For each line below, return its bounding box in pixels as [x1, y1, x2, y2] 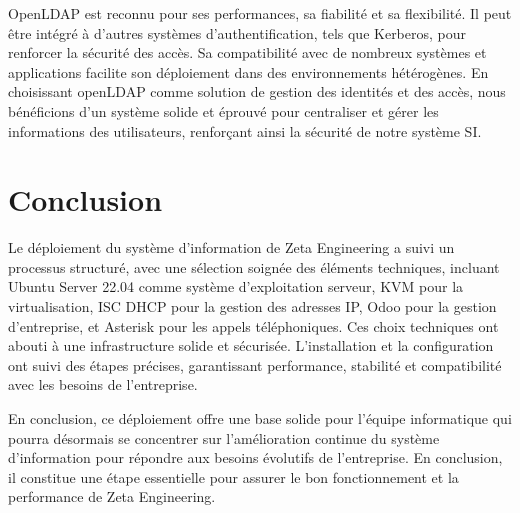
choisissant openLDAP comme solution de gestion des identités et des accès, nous [8, 81, 506, 102]
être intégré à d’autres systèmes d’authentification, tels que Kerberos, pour [8, 22, 467, 43]
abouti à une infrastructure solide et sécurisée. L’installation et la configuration [8, 335, 494, 356]
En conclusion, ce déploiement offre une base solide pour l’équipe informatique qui [8, 408, 512, 429]
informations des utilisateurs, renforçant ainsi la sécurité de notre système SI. [8, 120, 482, 141]
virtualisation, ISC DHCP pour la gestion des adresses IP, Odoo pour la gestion [8, 296, 497, 317]
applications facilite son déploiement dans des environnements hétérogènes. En [8, 61, 489, 82]
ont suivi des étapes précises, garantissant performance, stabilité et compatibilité [8, 354, 502, 375]
